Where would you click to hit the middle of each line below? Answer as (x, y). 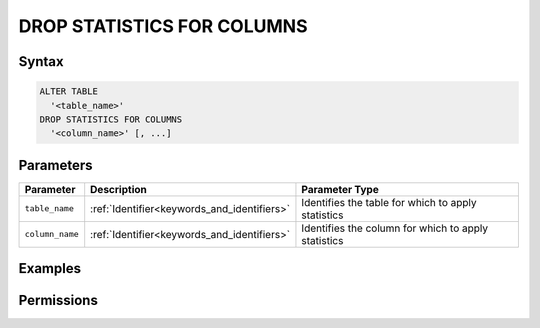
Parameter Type (340, 189)
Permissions (58, 300)
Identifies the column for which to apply (395, 228)
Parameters (55, 165)
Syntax (41, 61)
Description (118, 189)
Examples (50, 268)
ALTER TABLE (69, 91)
